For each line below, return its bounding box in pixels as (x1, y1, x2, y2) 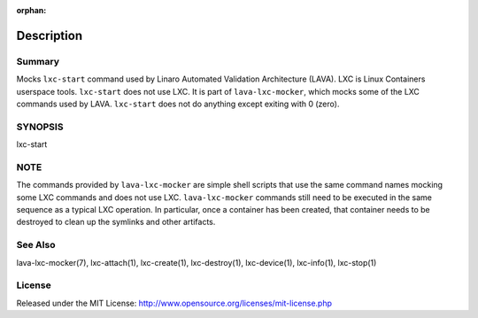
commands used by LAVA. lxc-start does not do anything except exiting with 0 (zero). (16, 98, 340, 109)
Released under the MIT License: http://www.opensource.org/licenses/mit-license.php (16, 298, 332, 308)
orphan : (16, 5, 47, 15)
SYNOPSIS (16, 120, 64, 133)
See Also (16, 239, 56, 252)
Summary (16, 55, 60, 67)
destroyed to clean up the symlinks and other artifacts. (16, 217, 216, 228)
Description (16, 27, 83, 43)
